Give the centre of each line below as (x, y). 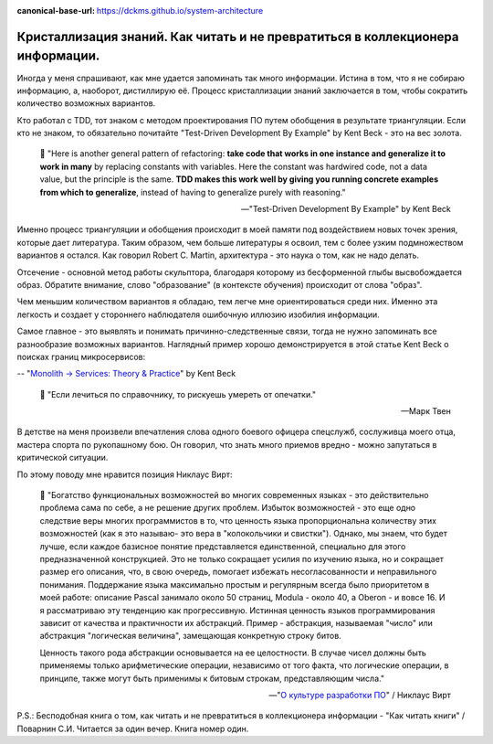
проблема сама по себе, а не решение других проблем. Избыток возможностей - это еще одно (228, 508)
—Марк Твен (425, 411)
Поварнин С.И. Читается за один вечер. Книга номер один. (133, 728)
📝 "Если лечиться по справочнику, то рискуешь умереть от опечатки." (178, 394)
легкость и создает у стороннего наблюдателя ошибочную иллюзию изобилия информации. (198, 314)
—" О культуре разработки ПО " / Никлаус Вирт (360, 695)
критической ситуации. (63, 458)
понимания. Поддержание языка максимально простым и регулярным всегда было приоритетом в (235, 584)
